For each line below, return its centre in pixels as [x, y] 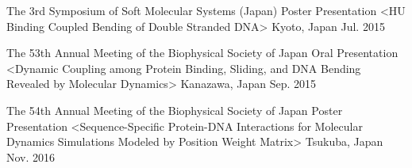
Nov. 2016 [31, 157]
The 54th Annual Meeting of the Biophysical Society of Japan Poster [175, 110]
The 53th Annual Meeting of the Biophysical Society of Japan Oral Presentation [202, 53]
